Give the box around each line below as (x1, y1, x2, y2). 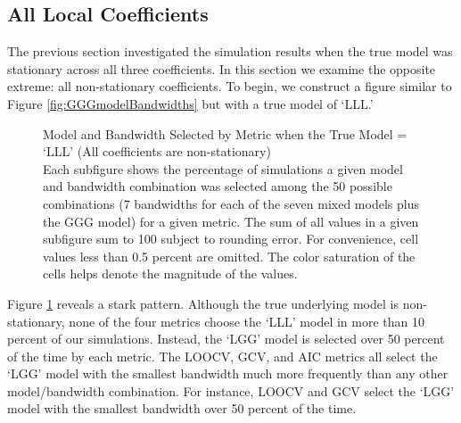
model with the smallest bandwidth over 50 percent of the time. (7, 399, 357, 418)
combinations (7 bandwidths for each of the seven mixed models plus (43, 194, 419, 212)
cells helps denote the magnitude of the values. (43, 264, 298, 283)
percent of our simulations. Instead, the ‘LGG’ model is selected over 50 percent (7, 329, 445, 348)
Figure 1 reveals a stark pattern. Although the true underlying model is (7, 294, 399, 312)
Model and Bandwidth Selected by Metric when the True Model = (43, 124, 407, 143)
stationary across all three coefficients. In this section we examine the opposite (7, 59, 436, 78)
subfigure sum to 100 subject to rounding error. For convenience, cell (43, 229, 419, 248)
